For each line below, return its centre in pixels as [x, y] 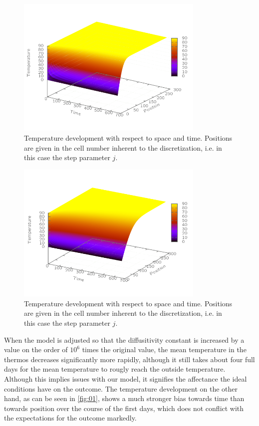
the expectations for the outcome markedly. [70, 418]
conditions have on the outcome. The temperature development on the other [121, 388]
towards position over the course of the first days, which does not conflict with [124, 408]
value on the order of [36, 349]
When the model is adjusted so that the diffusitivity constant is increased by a [124, 339]
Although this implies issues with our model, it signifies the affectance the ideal [126, 378]
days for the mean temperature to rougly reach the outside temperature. [115, 369]
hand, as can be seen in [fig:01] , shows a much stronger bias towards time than [124, 398]
